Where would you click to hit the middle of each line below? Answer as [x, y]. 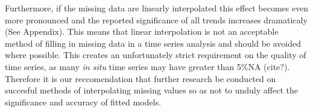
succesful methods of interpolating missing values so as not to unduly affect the [151, 90]
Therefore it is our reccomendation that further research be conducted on [141, 78]
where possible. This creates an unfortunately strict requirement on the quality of [156, 55]
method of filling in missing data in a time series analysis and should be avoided [153, 43]
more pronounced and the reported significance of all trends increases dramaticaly [156, 19]
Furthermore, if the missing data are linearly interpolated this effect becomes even [157, 8]
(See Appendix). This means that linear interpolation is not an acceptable [142, 31]
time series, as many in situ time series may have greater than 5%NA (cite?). [147, 66]
